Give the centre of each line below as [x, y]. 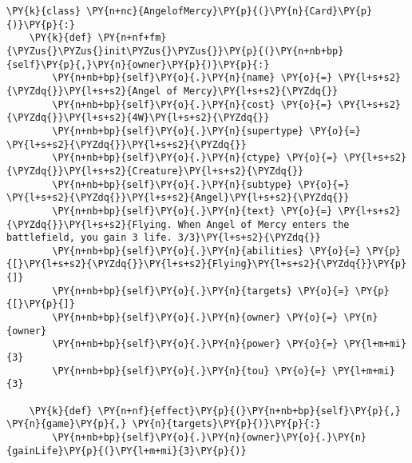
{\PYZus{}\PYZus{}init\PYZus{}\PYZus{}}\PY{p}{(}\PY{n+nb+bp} [175, 51]
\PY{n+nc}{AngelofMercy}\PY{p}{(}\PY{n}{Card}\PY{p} [230, 11]
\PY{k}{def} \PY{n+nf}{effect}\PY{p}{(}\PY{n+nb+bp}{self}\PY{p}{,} [215, 411]
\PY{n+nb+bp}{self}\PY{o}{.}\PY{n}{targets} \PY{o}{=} [201, 291]
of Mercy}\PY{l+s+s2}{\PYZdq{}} [252, 91]
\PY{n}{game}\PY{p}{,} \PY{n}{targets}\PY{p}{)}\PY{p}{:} [164, 424]
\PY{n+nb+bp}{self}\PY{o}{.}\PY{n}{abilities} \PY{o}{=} [206, 251]
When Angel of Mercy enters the [263, 224]
